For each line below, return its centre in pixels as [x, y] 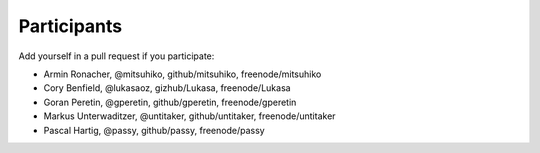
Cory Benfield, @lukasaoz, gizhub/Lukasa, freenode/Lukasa [167, 88]
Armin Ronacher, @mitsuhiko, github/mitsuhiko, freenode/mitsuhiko [182, 74]
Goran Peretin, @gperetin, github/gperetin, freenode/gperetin [170, 102]
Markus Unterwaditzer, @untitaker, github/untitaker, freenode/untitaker [189, 116]
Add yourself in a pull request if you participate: [116, 56]
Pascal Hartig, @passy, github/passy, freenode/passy [154, 130]
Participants [70, 26]
